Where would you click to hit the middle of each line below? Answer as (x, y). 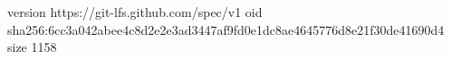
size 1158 (32, 47)
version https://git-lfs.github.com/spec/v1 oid (135, 12)
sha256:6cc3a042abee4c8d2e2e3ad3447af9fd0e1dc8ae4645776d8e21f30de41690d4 (226, 29)
